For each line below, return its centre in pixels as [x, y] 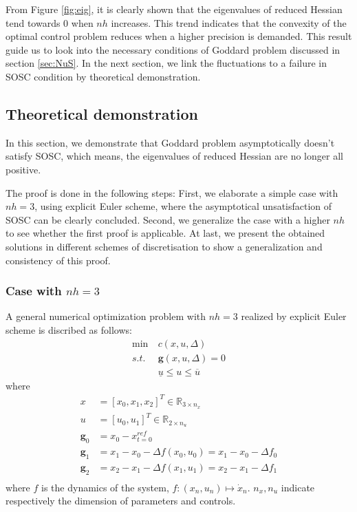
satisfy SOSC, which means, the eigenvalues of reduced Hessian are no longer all [174, 156]
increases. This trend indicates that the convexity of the [229, 22]
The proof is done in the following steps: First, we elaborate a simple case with [172, 192]
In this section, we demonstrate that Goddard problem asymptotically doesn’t [170, 142]
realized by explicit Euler [294, 316]
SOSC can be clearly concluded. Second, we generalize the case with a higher [168, 219]
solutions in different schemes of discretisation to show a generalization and [164, 246]
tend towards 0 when [50, 22]
